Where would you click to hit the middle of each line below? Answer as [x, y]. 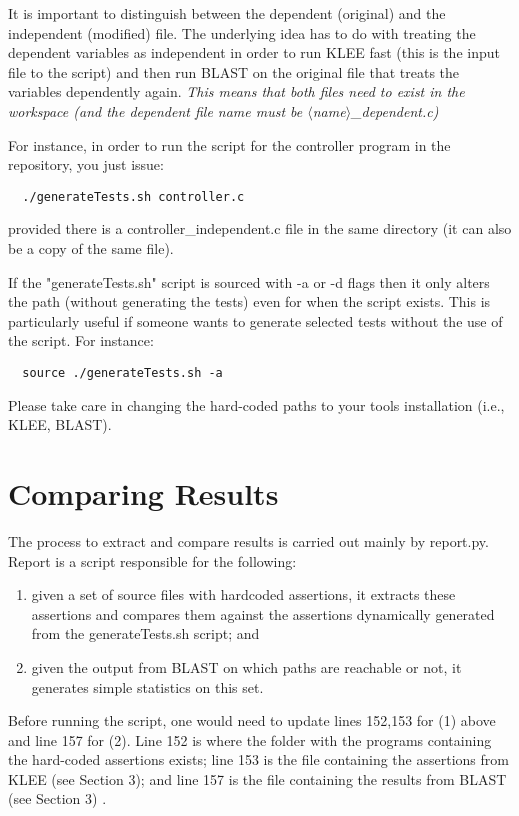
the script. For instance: [81, 340]
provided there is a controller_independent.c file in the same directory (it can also [260, 228]
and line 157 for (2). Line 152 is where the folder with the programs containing [250, 739]
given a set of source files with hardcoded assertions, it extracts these [243, 594]
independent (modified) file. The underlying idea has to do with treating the [242, 32]
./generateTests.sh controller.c [133, 196]
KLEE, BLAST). [60, 424]
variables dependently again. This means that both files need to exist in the [236, 91]
